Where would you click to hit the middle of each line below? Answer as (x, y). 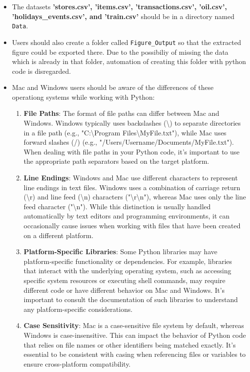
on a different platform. (59, 235)
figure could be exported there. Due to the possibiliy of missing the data (120, 52)
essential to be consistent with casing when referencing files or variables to (135, 354)
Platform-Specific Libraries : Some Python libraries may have (120, 252)
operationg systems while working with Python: (83, 97)
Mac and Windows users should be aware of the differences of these (113, 87)
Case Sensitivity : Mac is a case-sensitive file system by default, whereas (134, 325)
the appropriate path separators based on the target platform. (116, 161)
